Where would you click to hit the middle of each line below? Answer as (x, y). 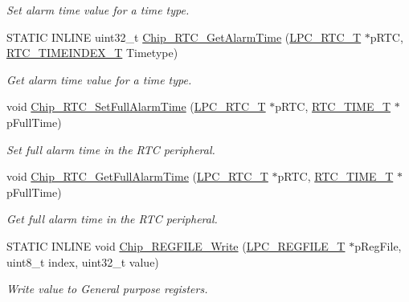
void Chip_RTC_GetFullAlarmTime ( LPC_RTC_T (137, 176)
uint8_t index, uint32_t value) (83, 261)
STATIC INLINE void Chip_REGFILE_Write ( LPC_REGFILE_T (176, 245)
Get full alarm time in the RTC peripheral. (112, 219)
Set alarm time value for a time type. (98, 10)
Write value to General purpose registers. (107, 289)
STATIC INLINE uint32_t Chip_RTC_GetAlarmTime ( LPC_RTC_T (184, 37)
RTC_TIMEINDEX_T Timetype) (92, 53)
